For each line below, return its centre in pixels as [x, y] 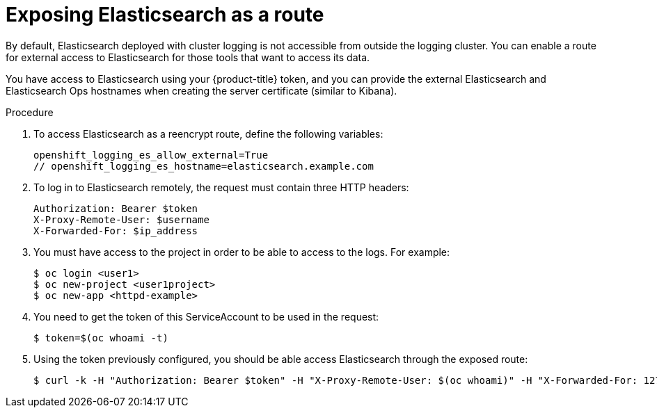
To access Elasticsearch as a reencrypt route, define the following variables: [208, 133]
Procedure [30, 112]
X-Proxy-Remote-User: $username [121, 219]
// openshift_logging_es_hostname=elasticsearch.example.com [204, 166]
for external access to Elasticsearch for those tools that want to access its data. [188, 57]
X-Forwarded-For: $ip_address [116, 230]
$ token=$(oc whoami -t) [101, 338]
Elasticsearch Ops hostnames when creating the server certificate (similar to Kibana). [201, 90]
